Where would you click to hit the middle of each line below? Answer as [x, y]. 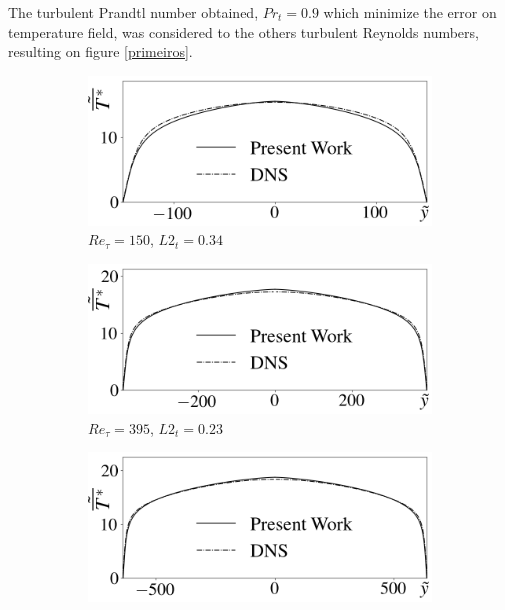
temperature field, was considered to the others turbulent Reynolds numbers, [243, 31]
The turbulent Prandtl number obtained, [133, 12]
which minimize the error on [410, 12]
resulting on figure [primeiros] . [100, 51]
